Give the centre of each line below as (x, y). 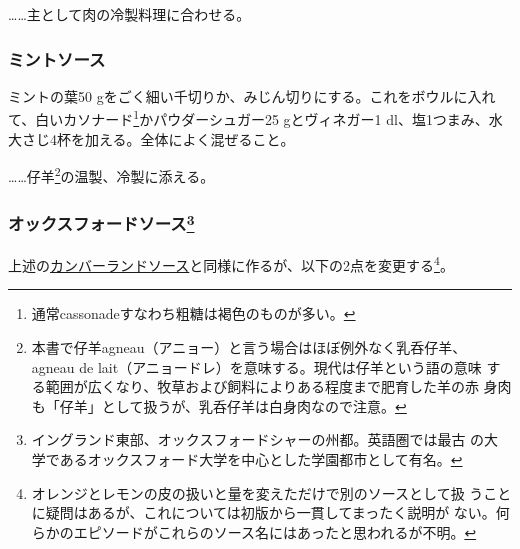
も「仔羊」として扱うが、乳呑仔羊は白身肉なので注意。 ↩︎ (219, 405)
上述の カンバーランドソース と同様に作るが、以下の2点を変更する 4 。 (231, 263)
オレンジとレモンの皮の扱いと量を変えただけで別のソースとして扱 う (257, 492)
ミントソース (57, 58)
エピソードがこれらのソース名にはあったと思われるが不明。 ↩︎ (275, 531)
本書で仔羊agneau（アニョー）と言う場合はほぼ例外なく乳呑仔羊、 (249, 347)
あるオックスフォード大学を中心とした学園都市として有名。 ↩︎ (261, 458)
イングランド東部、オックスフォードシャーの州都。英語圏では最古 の (258, 439)
